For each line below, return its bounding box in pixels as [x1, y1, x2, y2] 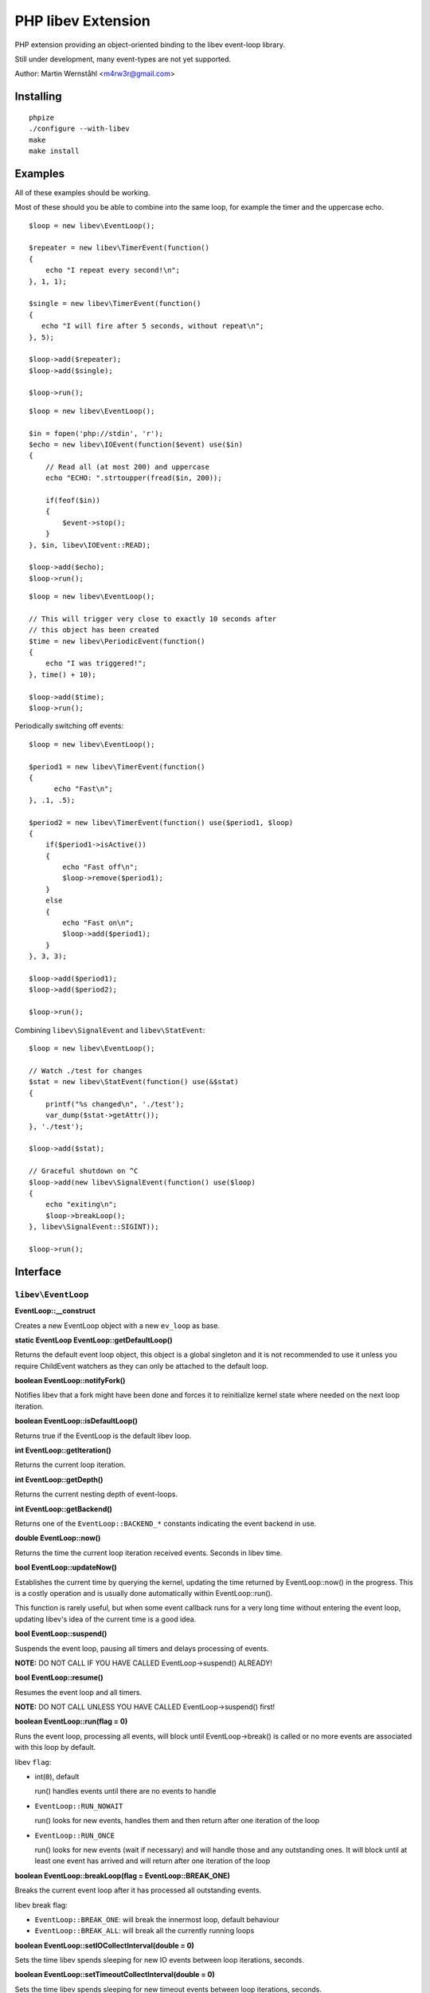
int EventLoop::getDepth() [14, 1475, 104, 1484]
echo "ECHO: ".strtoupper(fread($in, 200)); [45, 474, 222, 482]
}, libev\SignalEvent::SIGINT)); [29, 1222, 159, 1232]
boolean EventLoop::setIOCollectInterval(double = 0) [14, 1940, 195, 1950]
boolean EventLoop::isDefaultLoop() [14, 1416, 139, 1426]
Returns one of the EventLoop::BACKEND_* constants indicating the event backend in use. [14, 1519, 317, 1528]
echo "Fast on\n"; [62, 918, 135, 928]
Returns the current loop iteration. [14, 1460, 127, 1470]
